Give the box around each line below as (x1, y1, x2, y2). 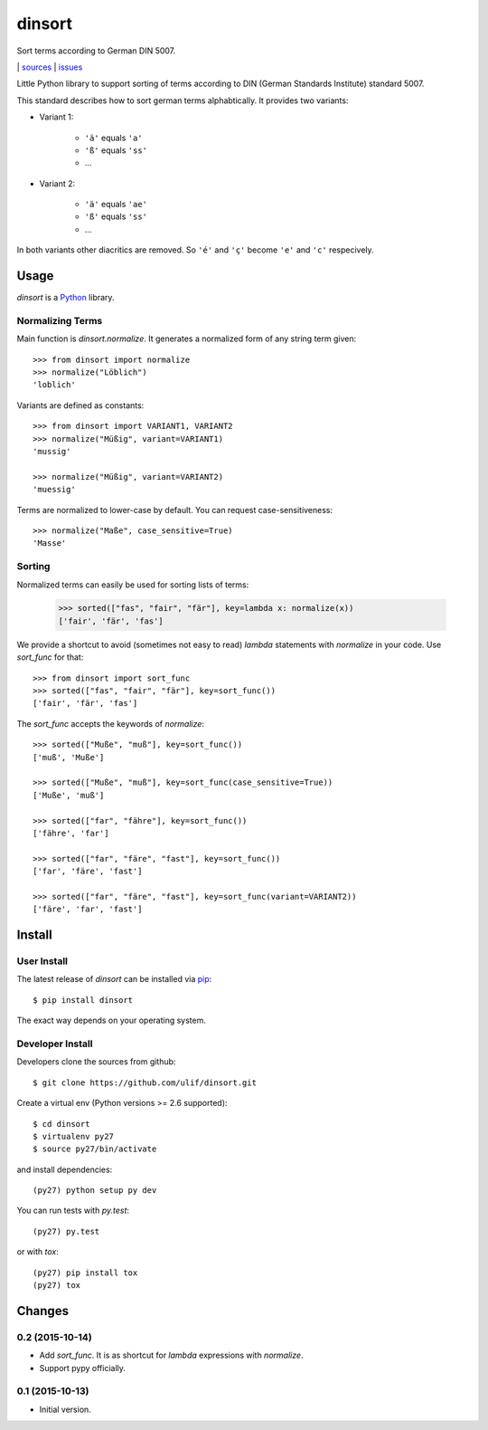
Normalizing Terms (16, 314, 103, 327)
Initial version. (39, 1404, 92, 1415)
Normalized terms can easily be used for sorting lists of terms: (16, 579, 249, 590)
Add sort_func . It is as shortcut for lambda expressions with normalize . (39, 1349, 304, 1361)
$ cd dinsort (33, 1119, 90, 1129)
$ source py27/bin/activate (33, 1144, 157, 1154)
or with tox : (16, 1246, 59, 1257)
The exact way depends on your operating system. (16, 1015, 207, 1026)
